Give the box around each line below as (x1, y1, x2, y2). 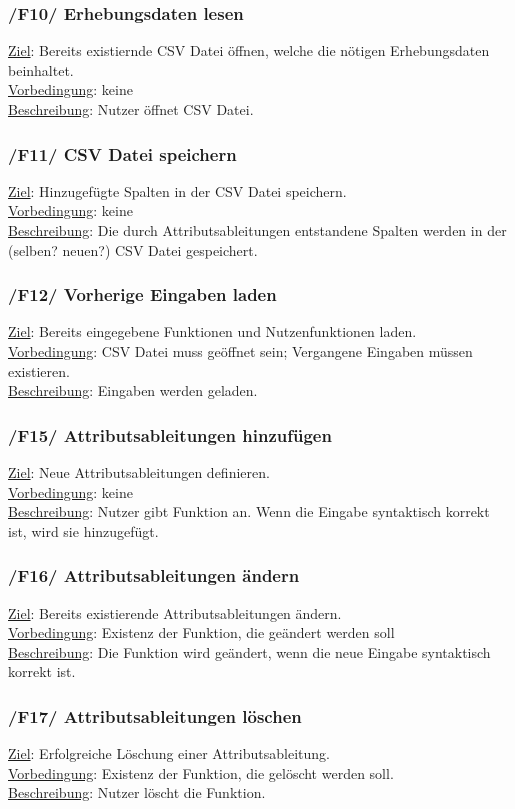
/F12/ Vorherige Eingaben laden (8, 282, 277, 307)
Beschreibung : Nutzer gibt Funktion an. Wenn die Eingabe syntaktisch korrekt (8, 501, 490, 522)
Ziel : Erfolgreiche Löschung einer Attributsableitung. (8, 743, 330, 764)
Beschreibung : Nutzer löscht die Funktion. (8, 782, 266, 803)
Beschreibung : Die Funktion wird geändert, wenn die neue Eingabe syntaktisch (8, 641, 491, 662)
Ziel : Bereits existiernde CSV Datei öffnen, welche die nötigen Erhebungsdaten (8, 40, 490, 61)
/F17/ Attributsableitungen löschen (8, 703, 302, 728)
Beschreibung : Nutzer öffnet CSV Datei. (8, 99, 254, 119)
